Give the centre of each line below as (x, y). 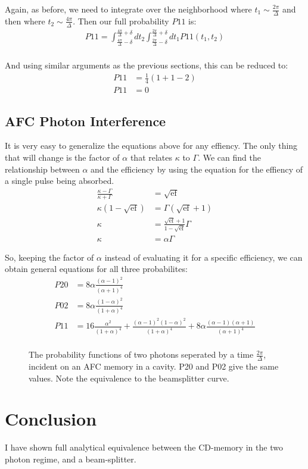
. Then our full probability (121, 21)
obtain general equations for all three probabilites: (96, 269)
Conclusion (51, 419)
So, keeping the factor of (49, 257)
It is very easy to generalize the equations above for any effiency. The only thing (151, 146)
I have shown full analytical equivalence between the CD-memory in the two (144, 447)
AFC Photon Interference (85, 121)
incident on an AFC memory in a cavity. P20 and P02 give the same (154, 366)
